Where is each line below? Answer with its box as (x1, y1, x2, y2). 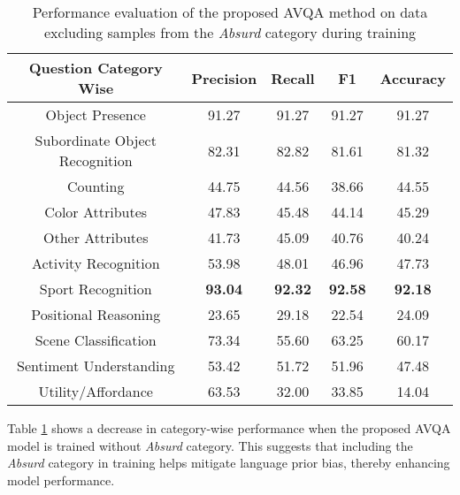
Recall (271, 67, 315, 88)
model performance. (7, 470, 115, 489)
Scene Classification (34, 330, 157, 350)
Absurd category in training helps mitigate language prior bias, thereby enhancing (7, 453, 450, 472)
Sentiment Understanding (17, 355, 175, 376)
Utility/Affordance (38, 381, 153, 401)
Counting (66, 176, 125, 196)
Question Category (28, 57, 163, 78)
